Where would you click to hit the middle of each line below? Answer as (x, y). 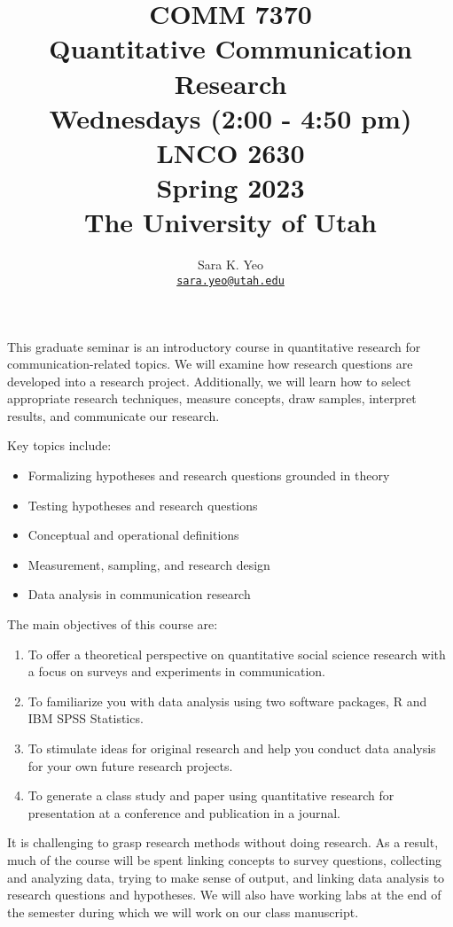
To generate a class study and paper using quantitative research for (211, 795)
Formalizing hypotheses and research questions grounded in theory (209, 475)
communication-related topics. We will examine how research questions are (210, 364)
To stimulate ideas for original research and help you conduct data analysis (232, 748)
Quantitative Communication (230, 48)
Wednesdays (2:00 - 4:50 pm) (230, 117)
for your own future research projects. (130, 765)
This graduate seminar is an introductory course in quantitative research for (214, 346)
